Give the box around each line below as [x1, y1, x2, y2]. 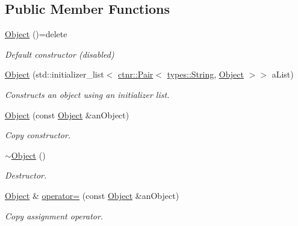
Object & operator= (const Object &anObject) [5, 189, 179, 201]
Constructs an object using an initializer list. [5, 88, 170, 100]
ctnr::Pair [118, 68, 154, 81]
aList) [272, 68, 294, 81]
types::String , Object [167, 68, 244, 81]
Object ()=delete [5, 28, 67, 40]
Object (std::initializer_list [5, 68, 104, 81]
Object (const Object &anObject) [5, 108, 129, 121]
